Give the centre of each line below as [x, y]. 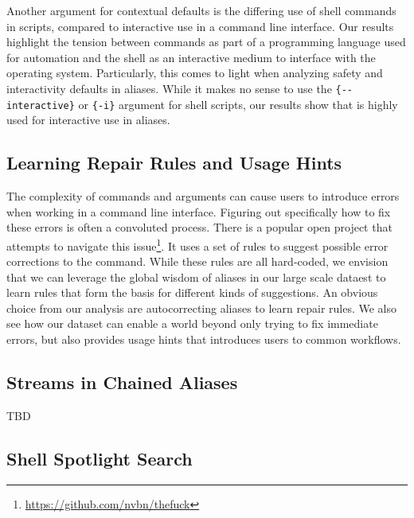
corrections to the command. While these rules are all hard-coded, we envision [197, 261]
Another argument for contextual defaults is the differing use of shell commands [201, 10]
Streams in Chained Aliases [122, 382]
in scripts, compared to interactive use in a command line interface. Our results [200, 26]
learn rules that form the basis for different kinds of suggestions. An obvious [192, 292]
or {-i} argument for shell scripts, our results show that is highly [238, 104]
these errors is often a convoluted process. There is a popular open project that [199, 227]
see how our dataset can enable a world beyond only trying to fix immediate [192, 323]
